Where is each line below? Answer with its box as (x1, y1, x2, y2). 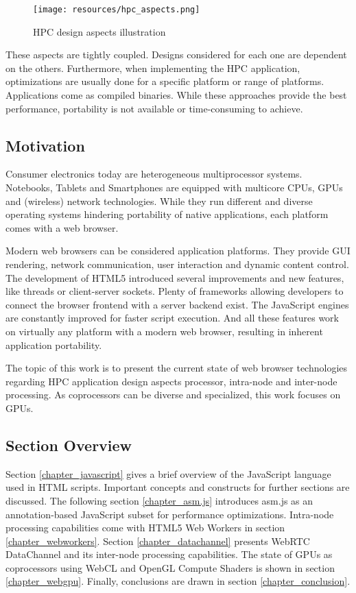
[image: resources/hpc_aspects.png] (33, 5, 200, 14)
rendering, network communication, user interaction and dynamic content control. (5, 256, 349, 271)
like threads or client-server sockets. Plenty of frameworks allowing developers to (5, 284, 344, 298)
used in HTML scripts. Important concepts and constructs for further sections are (5, 480, 350, 494)
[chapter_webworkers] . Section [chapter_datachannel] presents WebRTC (5, 533, 310, 548)
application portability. (5, 337, 102, 352)
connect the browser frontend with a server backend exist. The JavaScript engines (5, 297, 349, 311)
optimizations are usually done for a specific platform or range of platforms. (5, 74, 324, 88)
